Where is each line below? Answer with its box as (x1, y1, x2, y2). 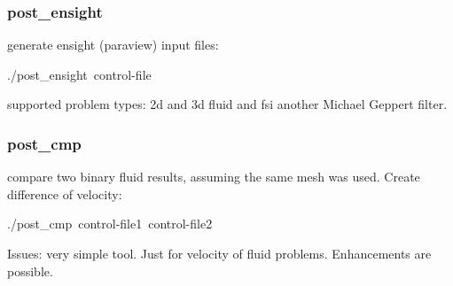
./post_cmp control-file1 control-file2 (7, 214, 213, 233)
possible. (7, 261, 53, 280)
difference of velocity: (7, 184, 122, 203)
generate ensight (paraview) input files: (7, 35, 219, 54)
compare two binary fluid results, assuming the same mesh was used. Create (7, 167, 420, 186)
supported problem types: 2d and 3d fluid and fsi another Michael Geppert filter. (7, 95, 448, 113)
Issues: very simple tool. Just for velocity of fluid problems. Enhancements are (7, 244, 432, 262)
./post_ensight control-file (7, 65, 152, 83)
